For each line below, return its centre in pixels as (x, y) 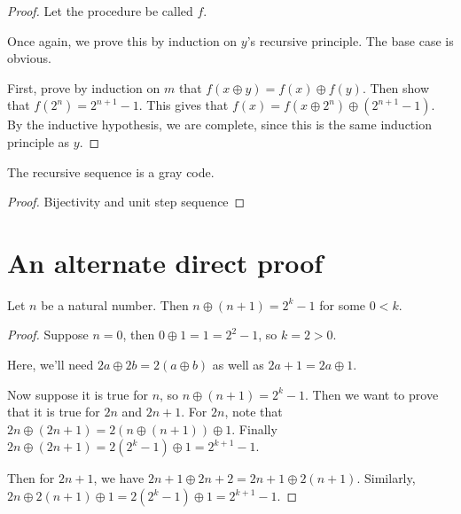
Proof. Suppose (48, 335)
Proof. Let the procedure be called (100, 11)
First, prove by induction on (84, 87)
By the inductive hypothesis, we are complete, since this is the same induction (219, 125)
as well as (238, 365)
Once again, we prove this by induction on (122, 40)
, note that (254, 412)
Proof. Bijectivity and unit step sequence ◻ (126, 202)
